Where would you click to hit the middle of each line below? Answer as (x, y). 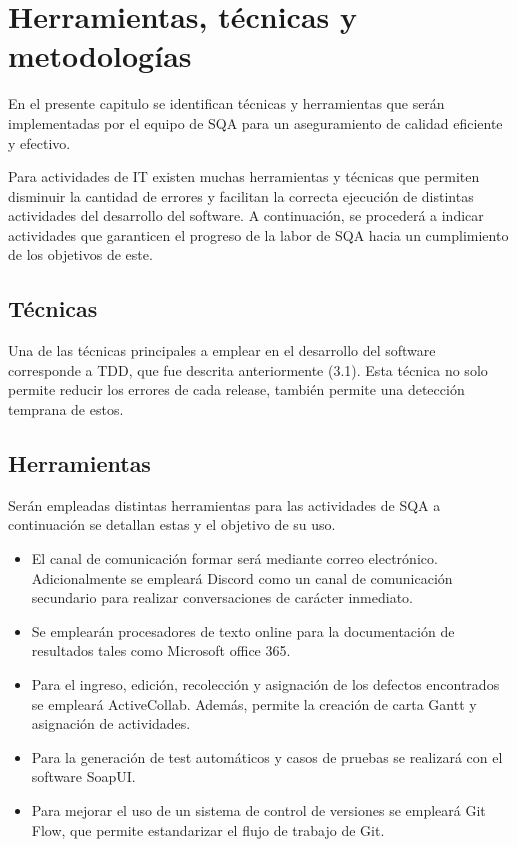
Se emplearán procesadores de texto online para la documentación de (243, 630)
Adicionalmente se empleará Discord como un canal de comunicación (242, 577)
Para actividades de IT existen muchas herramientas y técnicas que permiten (244, 176)
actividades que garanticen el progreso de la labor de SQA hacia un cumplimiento (258, 234)
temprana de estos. (66, 409)
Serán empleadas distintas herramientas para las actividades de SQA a (224, 504)
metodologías (100, 55)
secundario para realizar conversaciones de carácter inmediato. (222, 597)
